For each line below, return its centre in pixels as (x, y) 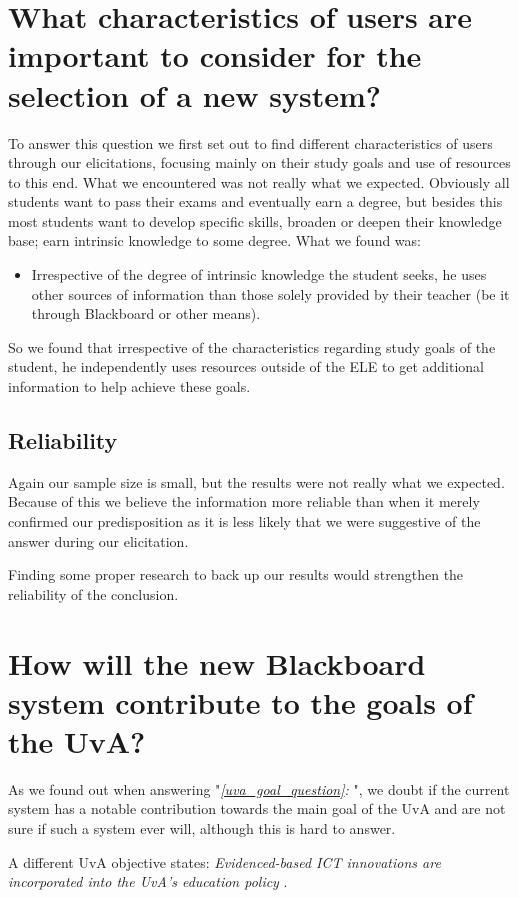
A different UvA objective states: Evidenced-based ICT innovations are (224, 861)
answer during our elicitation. (98, 540)
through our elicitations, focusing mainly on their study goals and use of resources (259, 162)
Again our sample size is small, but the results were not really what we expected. (256, 481)
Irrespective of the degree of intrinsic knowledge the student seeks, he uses (259, 274)
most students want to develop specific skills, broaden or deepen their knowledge (255, 220)
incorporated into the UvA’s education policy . (148, 881)
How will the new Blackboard (217, 662)
